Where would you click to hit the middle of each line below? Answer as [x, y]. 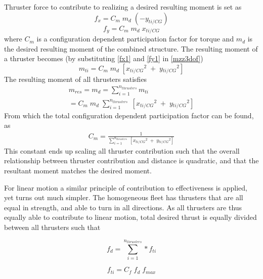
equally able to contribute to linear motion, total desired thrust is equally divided [130, 217]
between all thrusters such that [52, 227]
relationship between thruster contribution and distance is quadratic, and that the [131, 160]
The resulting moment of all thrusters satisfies [76, 79]
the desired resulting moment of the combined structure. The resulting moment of [131, 48]
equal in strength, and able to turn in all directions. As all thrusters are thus [123, 207]
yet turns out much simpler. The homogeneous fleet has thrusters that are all [124, 197]
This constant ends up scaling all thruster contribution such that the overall [122, 150]
